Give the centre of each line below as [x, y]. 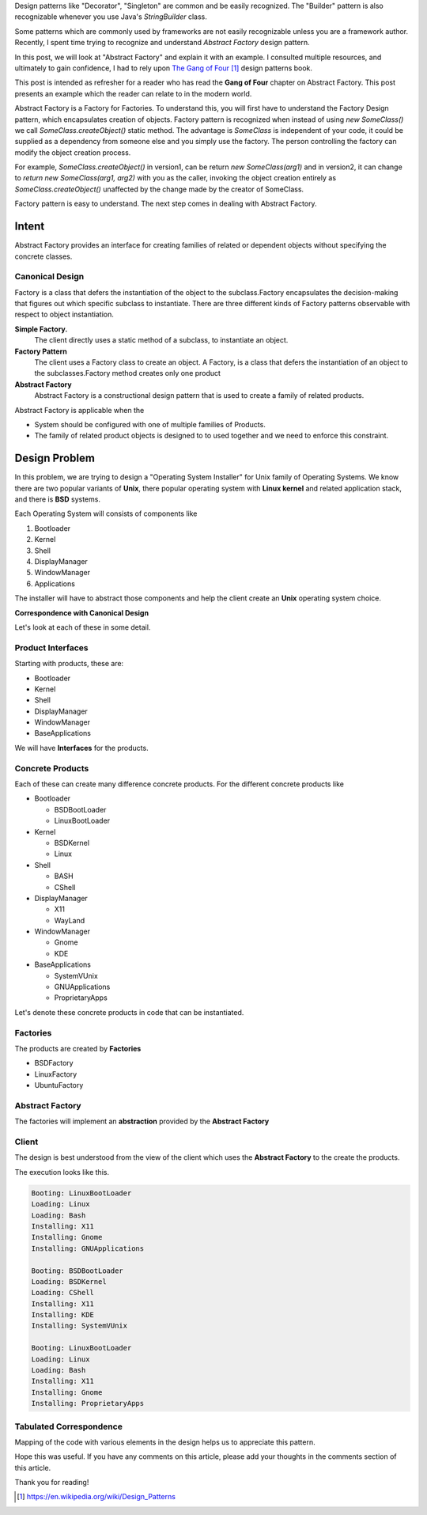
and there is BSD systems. [57, 499]
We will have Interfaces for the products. [82, 748]
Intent [30, 227]
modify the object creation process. [73, 152]
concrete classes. [43, 256]
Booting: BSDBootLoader [77, 1271]
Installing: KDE [63, 1315]
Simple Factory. [41, 329]
